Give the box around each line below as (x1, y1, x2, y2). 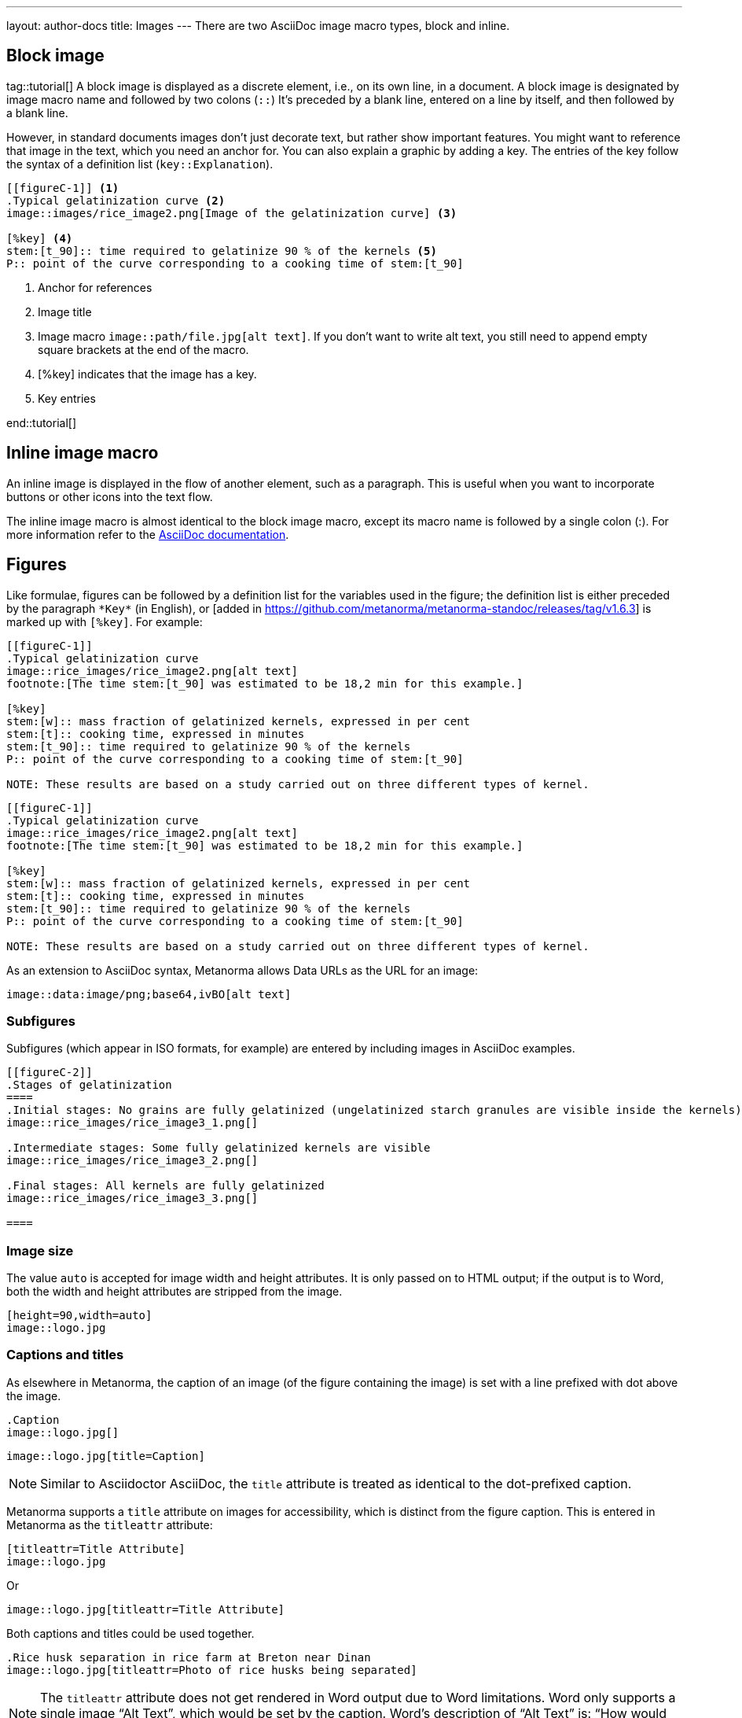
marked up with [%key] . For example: (6, 614, 203, 629)
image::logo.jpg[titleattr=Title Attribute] (6, 1602, 285, 1616)
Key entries (38, 391, 96, 405)
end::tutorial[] (6, 415, 77, 429)
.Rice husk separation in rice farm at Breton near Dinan (6, 1650, 371, 1664)
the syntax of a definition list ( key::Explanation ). (6, 157, 274, 171)
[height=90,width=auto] (6, 1309, 152, 1322)
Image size (6, 1242, 74, 1259)
